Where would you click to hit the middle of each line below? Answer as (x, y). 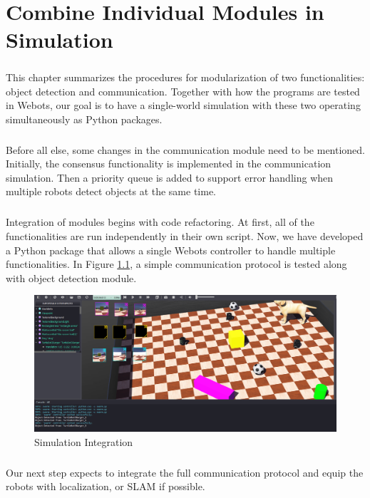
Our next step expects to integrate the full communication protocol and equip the (185, 472)
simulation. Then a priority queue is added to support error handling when (170, 177)
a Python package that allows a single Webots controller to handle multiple (171, 250)
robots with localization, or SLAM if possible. (106, 486)
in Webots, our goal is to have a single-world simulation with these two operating (183, 105)
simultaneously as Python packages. (84, 119)
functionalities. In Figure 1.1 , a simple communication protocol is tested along (176, 264)
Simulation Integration (84, 441)
